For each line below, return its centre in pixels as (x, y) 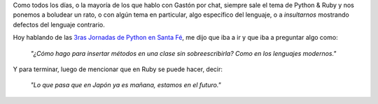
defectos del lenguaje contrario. (59, 24)
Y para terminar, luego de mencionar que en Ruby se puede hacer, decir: (118, 69)
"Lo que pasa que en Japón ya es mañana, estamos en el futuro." (126, 85)
